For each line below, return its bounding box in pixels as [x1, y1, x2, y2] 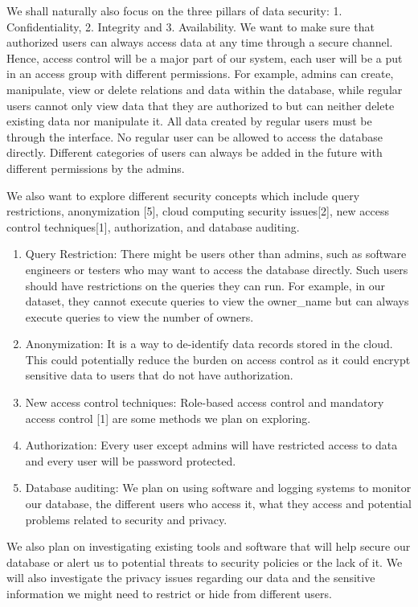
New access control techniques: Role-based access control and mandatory [25, 394, 384, 411]
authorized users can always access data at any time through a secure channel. [6, 34, 393, 51]
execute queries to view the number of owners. [25, 308, 254, 325]
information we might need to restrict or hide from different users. [6, 585, 332, 601]
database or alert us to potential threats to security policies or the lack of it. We [6, 553, 403, 570]
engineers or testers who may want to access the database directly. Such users [25, 260, 408, 277]
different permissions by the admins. [6, 159, 185, 176]
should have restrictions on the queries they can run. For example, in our [25, 277, 385, 293]
